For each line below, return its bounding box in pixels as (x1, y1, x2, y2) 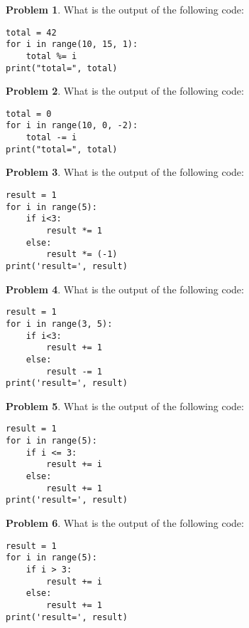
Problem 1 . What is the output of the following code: (6, 2, 244, 16)
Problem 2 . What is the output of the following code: (6, 83, 244, 98)
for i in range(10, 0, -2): (6, 120, 138, 131)
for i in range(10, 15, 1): (6, 39, 138, 50)
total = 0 (6, 108, 52, 119)
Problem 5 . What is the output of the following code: (6, 398, 244, 413)
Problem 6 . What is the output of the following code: (6, 516, 244, 530)
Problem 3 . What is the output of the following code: (6, 164, 244, 179)
